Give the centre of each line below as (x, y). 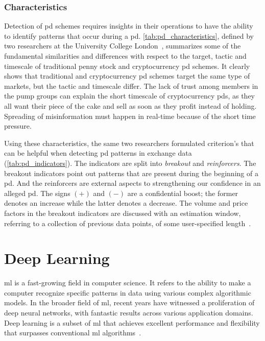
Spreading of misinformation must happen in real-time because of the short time (130, 116)
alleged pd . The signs (37, 193)
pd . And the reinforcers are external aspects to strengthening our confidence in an (132, 183)
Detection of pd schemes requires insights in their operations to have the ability (129, 26)
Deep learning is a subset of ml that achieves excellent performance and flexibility (132, 322)
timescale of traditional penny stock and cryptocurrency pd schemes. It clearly (127, 66)
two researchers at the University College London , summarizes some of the (123, 46)
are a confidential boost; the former (183, 193)
